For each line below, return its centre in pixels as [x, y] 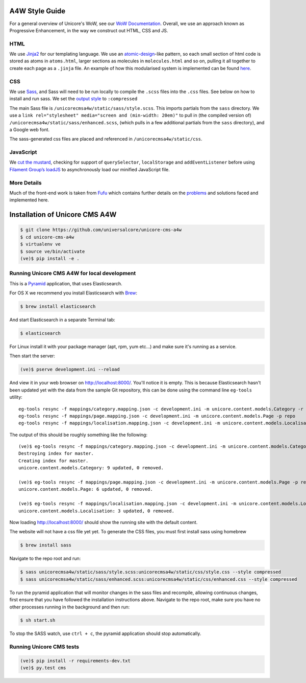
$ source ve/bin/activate [53, 251]
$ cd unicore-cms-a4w [47, 237]
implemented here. [29, 200]
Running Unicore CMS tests [44, 647]
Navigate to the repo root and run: [45, 559]
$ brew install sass [46, 545]
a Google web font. [30, 129]
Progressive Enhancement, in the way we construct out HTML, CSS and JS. [89, 30]
